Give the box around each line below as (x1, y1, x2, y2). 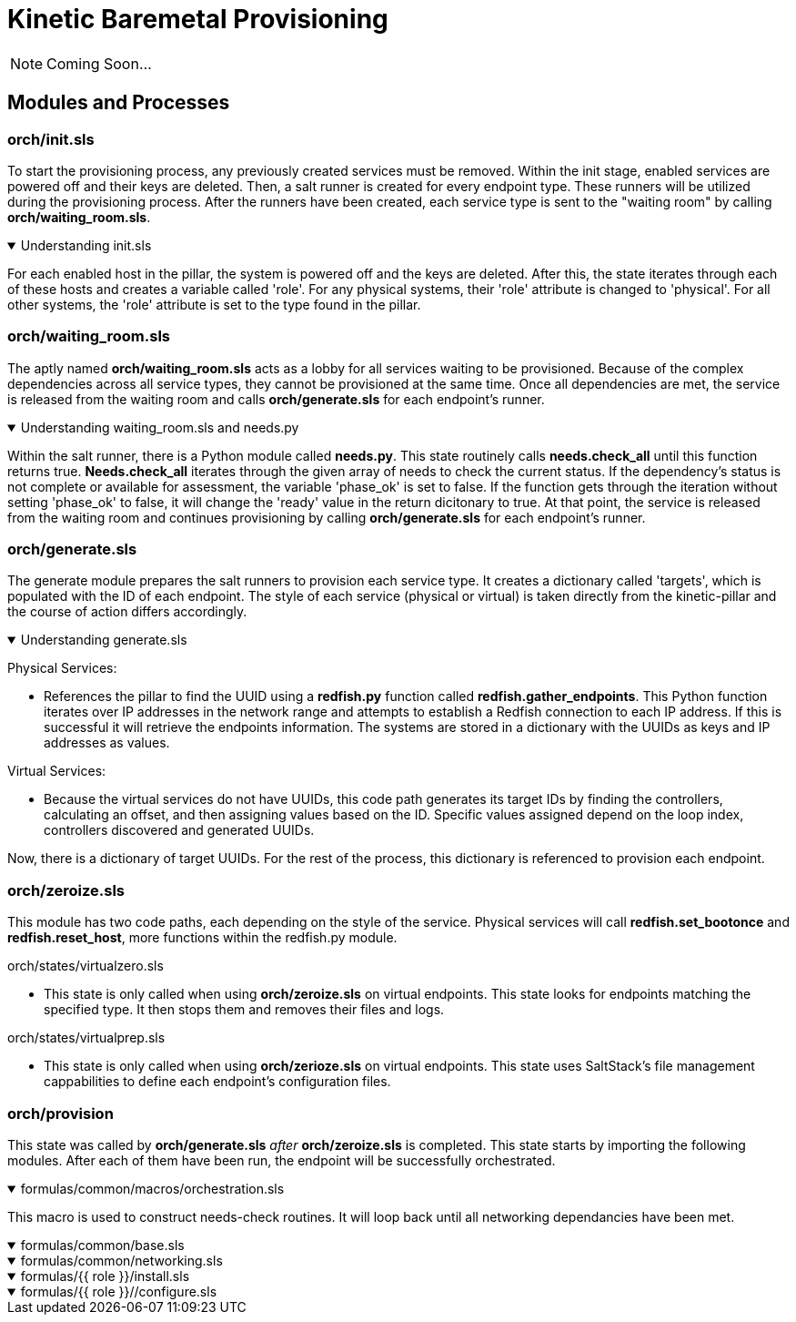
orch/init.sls (7, 129, 95, 148)
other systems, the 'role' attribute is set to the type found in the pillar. (7, 296, 421, 312)
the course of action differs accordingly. (7, 604, 247, 620)
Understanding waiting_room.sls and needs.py (20, 419, 299, 435)
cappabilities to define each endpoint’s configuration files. (44, 1073, 391, 1090)
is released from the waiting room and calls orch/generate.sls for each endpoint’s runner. (7, 391, 545, 407)
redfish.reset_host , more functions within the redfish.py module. (7, 930, 398, 946)
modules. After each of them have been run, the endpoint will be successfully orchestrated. (7, 1152, 556, 1168)
